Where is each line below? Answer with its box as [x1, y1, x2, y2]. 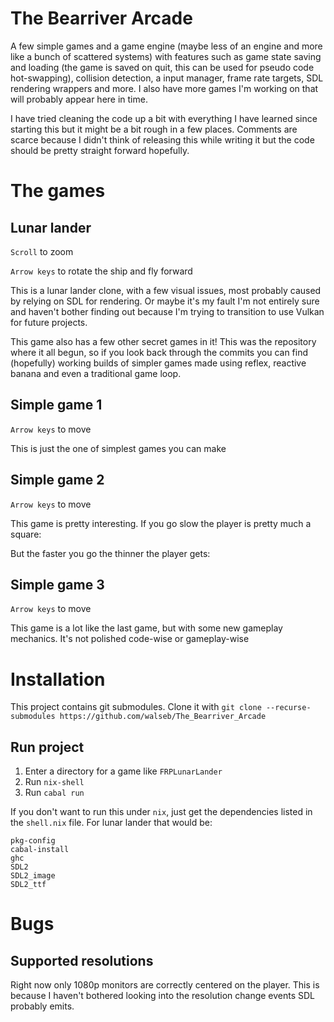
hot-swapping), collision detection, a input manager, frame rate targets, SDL [10, 72, 324, 84]
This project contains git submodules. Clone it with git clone [10, 701, 262, 713]
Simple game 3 [10, 576, 105, 593]
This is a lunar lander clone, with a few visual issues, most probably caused [10, 284, 322, 296]
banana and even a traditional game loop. [10, 367, 182, 379]
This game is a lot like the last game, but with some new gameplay [10, 622, 283, 634]
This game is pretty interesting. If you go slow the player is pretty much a [10, 517, 312, 529]
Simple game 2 [10, 472, 105, 489]
